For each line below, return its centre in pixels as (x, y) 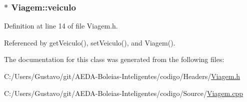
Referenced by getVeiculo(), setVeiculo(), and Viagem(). (90, 42)
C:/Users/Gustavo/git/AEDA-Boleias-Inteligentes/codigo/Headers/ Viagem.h (122, 76)
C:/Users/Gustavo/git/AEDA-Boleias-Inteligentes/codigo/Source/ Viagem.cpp (123, 93)
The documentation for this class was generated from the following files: (114, 59)
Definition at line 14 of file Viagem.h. (61, 26)
